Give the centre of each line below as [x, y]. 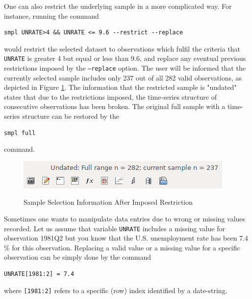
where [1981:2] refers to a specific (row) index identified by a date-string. [116, 290]
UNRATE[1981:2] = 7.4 [39, 274]
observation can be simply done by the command [78, 257]
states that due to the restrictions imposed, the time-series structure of [110, 96]
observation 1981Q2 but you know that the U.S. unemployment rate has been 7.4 [126, 238]
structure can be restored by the [71, 116]
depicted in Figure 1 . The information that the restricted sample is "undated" [120, 87]
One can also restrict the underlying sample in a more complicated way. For [118, 6]
